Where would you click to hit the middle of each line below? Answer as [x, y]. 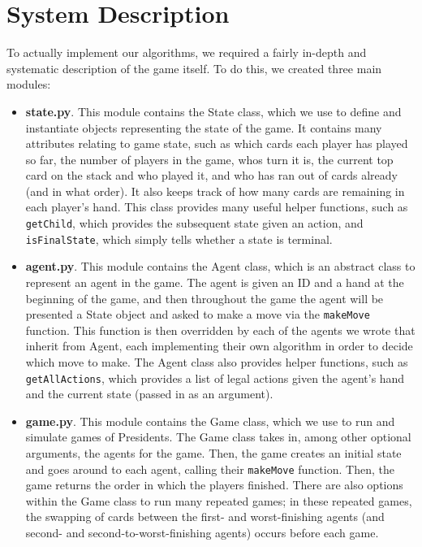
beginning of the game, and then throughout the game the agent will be [205, 298]
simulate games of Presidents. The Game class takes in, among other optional [218, 437]
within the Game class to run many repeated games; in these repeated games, [219, 500]
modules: [29, 84]
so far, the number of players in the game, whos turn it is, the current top [209, 159]
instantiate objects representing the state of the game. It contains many [204, 127]
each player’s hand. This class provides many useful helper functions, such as [217, 207]
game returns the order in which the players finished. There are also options [214, 485]
